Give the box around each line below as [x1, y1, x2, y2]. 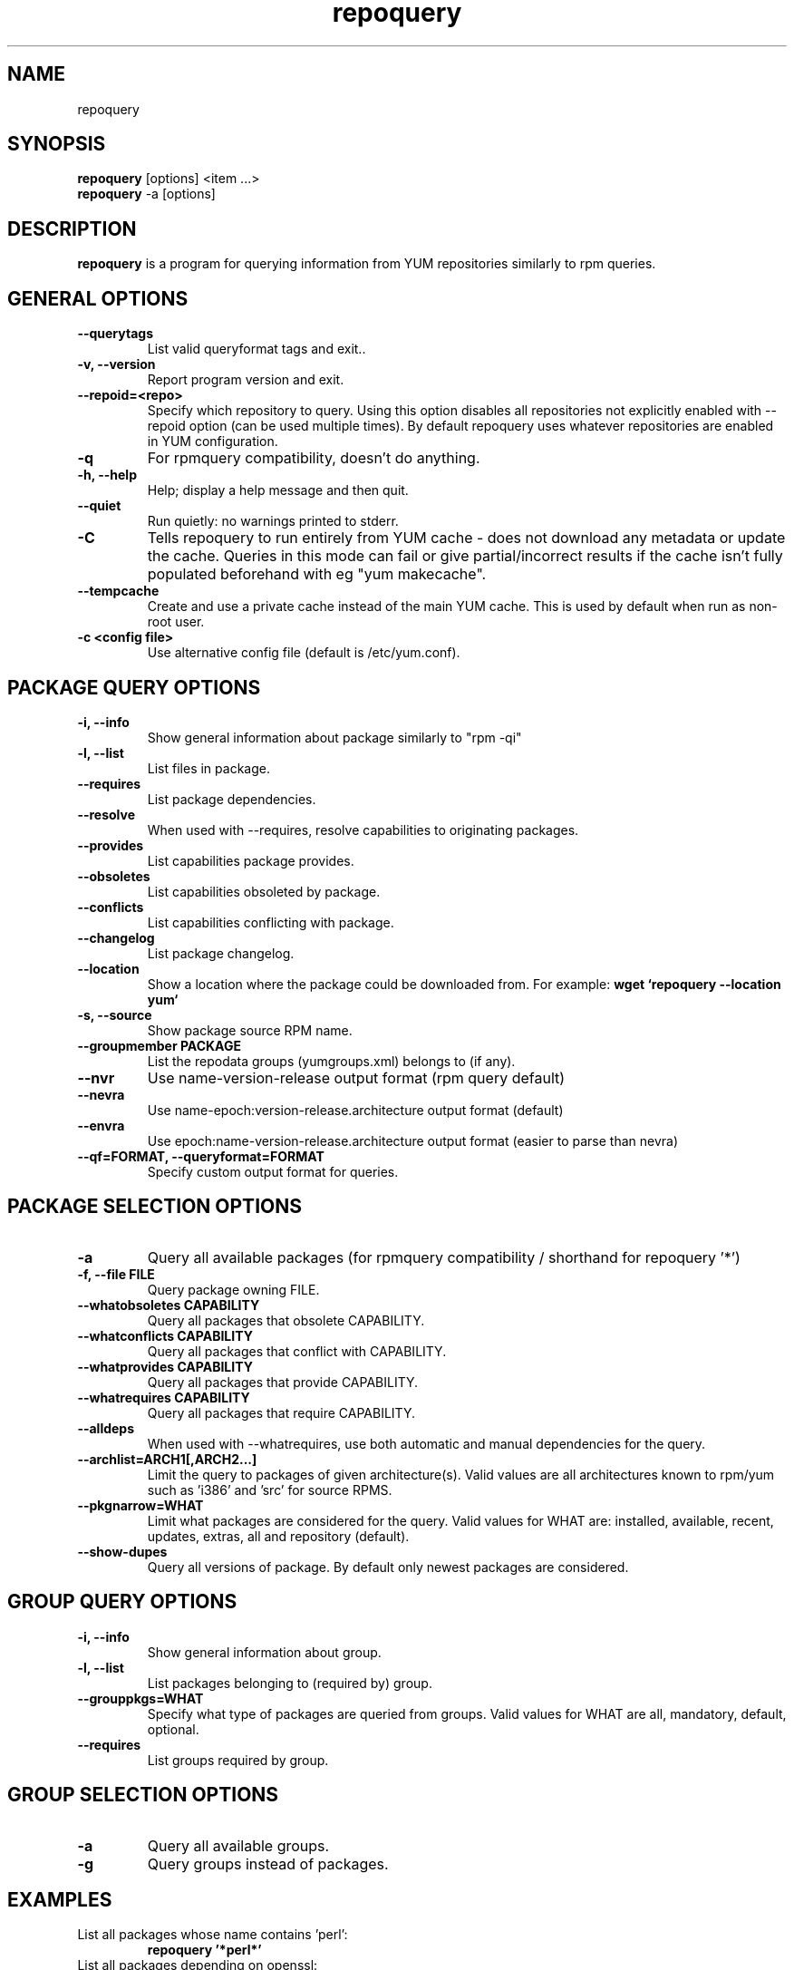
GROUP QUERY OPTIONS [7, 1590, 237, 1614]
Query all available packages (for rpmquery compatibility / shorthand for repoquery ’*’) [147, 1247, 741, 1266]
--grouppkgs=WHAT [77, 1690, 204, 1706]
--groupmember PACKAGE [77, 1037, 241, 1053]
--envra [77, 1117, 125, 1133]
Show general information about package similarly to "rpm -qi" [147, 729, 522, 745]
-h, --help [77, 467, 137, 483]
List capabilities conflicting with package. [147, 914, 394, 930]
